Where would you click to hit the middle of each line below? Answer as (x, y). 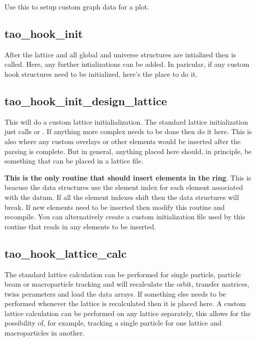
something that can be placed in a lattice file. (74, 161)
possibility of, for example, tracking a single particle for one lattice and (113, 323)
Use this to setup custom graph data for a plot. (77, 6)
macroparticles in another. (45, 333)
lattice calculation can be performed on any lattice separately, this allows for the (128, 313)
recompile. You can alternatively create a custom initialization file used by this (125, 217)
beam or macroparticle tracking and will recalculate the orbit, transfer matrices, (127, 284)
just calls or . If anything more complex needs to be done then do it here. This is (128, 131)
